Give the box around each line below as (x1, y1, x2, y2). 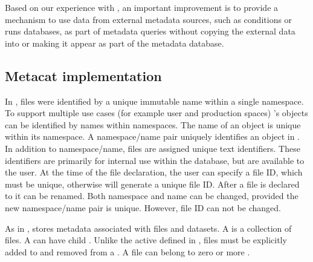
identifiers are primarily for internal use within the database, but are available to (5, 154, 305, 166)
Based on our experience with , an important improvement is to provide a (5, 1, 279, 13)
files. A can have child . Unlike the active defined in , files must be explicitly (5, 234, 287, 246)
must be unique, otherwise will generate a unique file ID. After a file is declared (5, 177, 300, 190)
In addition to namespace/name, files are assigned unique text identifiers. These (5, 142, 300, 154)
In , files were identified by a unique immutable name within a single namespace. (5, 94, 304, 107)
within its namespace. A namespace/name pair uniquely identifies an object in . (5, 130, 300, 143)
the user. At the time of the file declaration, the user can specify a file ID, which (5, 166, 303, 178)
